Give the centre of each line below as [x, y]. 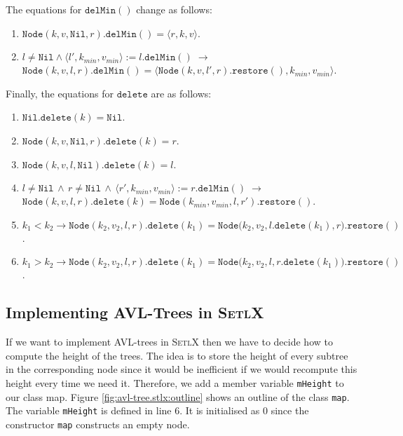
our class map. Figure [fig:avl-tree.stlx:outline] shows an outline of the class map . [178, 396]
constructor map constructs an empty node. [98, 424]
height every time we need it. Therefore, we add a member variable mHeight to [175, 382]
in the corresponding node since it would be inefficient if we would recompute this [182, 369]
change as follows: [174, 9]
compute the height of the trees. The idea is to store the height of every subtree [177, 355]
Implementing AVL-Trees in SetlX [135, 312]
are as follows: [181, 93]
